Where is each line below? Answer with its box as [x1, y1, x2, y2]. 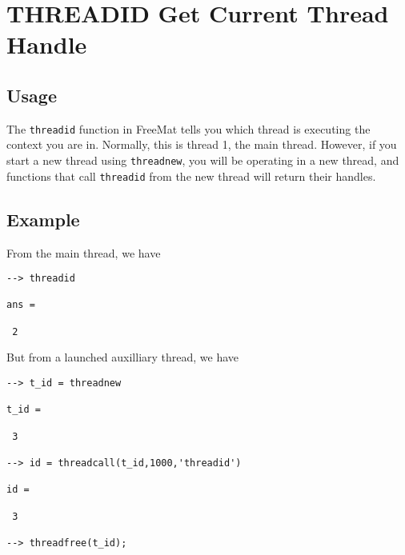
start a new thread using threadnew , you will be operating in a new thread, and [6, 152, 399, 169]
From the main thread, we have [6, 244, 161, 261]
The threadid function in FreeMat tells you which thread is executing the [6, 120, 371, 137]
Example [6, 206, 80, 231]
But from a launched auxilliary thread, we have [6, 349, 239, 365]
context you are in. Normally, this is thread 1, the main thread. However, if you [6, 136, 397, 153]
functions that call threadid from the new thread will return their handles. [6, 167, 376, 184]
